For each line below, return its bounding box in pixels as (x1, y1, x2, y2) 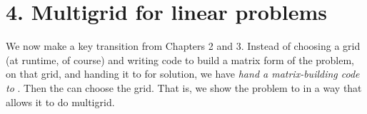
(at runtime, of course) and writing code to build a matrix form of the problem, (6, 52, 355, 67)
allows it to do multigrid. (6, 94, 115, 109)
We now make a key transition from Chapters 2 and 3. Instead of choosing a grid (6, 38, 361, 53)
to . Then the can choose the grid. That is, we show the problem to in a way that (6, 80, 362, 95)
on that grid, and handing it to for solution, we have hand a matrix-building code (6, 66, 360, 81)
